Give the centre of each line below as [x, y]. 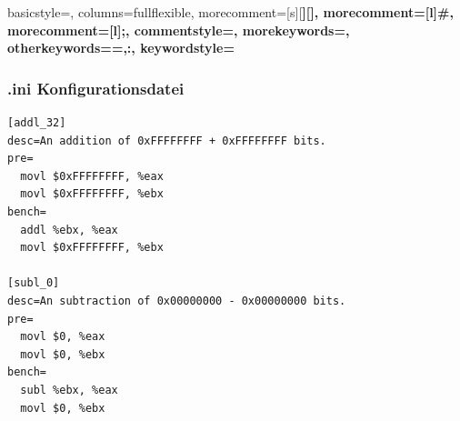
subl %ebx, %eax [69, 390]
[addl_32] [37, 123]
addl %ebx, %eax [69, 230]
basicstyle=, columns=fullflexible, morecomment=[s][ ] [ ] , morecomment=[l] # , [230, 12]
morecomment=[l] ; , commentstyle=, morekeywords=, [179, 30]
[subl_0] [34, 283]
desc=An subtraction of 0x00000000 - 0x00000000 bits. [177, 301]
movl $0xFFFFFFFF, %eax [92, 176]
